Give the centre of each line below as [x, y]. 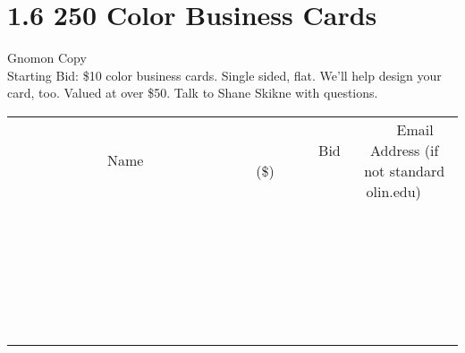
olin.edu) [393, 191]
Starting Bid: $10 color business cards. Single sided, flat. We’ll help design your [224, 75]
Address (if [405, 150]
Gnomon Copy [47, 58]
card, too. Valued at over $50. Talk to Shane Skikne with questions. [193, 93]
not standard [405, 170]
